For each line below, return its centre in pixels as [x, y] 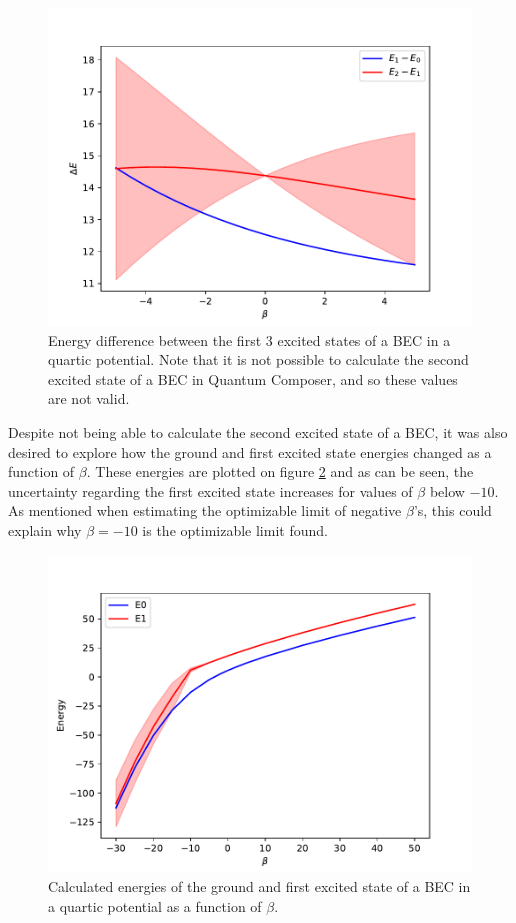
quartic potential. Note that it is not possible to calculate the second [258, 359]
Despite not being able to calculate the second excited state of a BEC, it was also [258, 431]
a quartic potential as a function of [155, 905]
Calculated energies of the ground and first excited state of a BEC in [259, 886]
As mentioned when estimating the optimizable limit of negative [205, 510]
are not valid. [89, 398]
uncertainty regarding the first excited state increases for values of [210, 490]
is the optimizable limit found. [235, 529]
